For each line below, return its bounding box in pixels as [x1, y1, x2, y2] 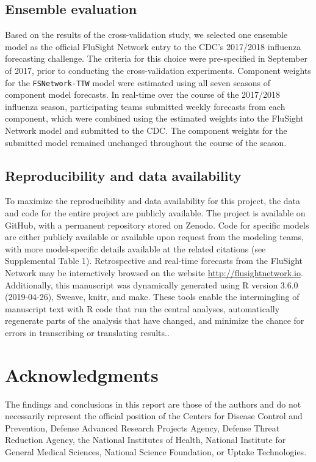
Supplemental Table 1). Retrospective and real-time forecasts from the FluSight [5, 254, 303, 267]
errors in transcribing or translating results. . [5, 326, 170, 339]
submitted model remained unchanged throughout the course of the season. [5, 136, 287, 148]
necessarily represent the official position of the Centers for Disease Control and [5, 409, 303, 422]
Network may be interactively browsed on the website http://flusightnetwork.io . [5, 266, 303, 279]
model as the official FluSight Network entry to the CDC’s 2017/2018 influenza [5, 40, 301, 53]
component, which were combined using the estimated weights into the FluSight [5, 112, 304, 125]
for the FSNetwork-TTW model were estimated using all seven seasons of [5, 76, 271, 89]
